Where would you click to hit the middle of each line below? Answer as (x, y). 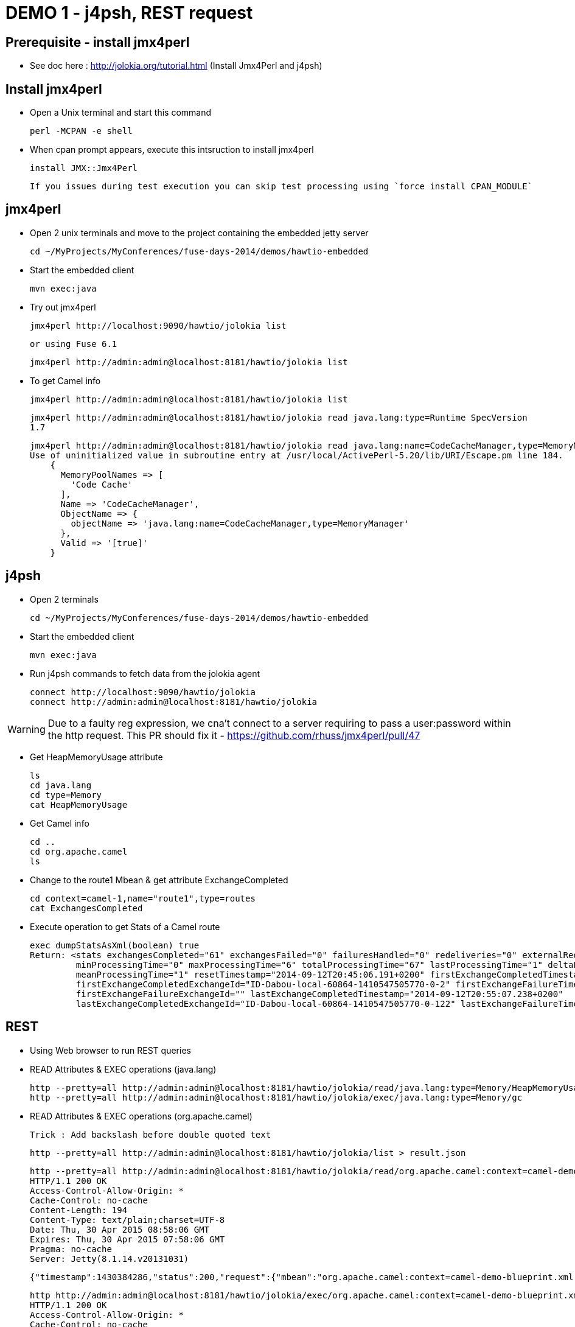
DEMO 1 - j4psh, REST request (129, 13)
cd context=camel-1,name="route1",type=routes (143, 898)
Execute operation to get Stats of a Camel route (125, 926)
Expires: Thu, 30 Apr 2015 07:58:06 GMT (127, 1239)
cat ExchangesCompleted (86, 908)
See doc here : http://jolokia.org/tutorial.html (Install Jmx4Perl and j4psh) (176, 66)
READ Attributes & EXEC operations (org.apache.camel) (141, 1116)
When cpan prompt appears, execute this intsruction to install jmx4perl (172, 150)
